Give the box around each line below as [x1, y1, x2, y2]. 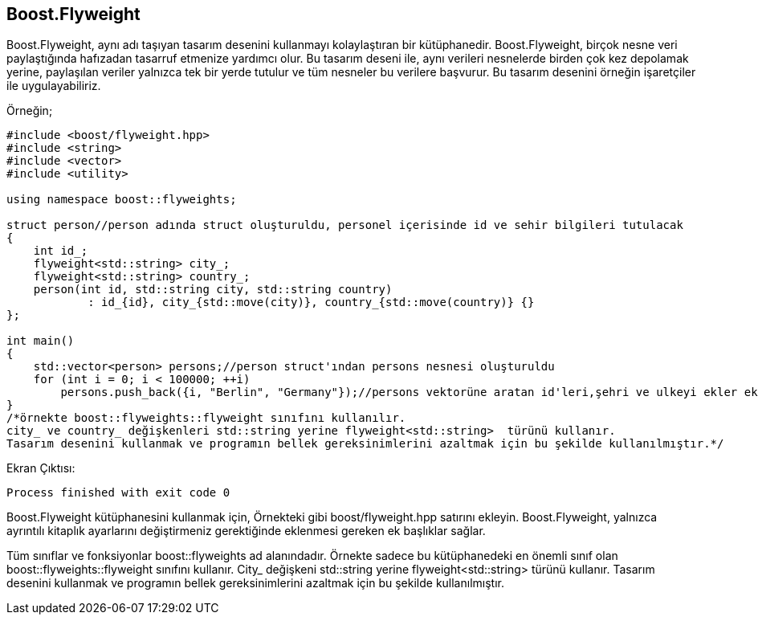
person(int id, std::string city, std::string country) [33, 283, 393, 296]
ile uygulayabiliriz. [6, 79, 101, 93]
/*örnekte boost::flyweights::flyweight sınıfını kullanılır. [6, 411, 406, 425]
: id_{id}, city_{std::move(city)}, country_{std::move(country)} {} [88, 296, 535, 309]
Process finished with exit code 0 [6, 486, 230, 500]
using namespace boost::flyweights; [6, 193, 237, 206]
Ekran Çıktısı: [6, 461, 75, 476]
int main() [6, 334, 75, 348]
